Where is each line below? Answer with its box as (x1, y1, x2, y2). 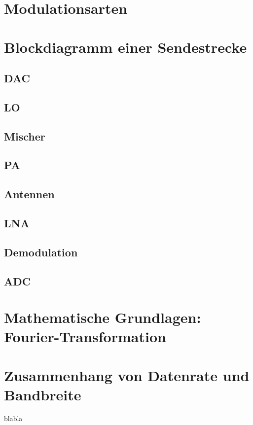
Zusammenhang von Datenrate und (4, 365, 250, 385)
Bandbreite (4, 384, 81, 404)
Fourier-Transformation (4, 326, 166, 347)
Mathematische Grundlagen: (4, 307, 201, 327)
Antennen (4, 186, 55, 202)
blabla (4, 413, 23, 423)
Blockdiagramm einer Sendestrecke (4, 36, 247, 57)
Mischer (4, 128, 45, 143)
